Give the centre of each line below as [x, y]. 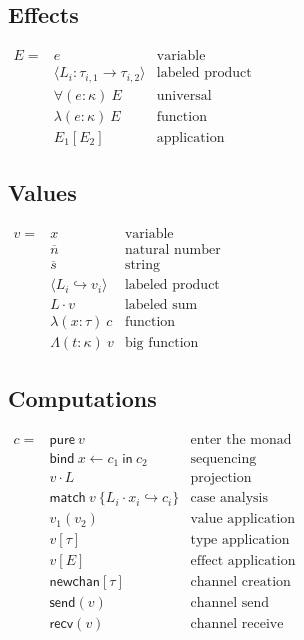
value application [243, 519]
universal [184, 95]
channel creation [240, 582]
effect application [243, 561]
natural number [172, 250]
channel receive [237, 624]
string [142, 265]
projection [221, 478]
